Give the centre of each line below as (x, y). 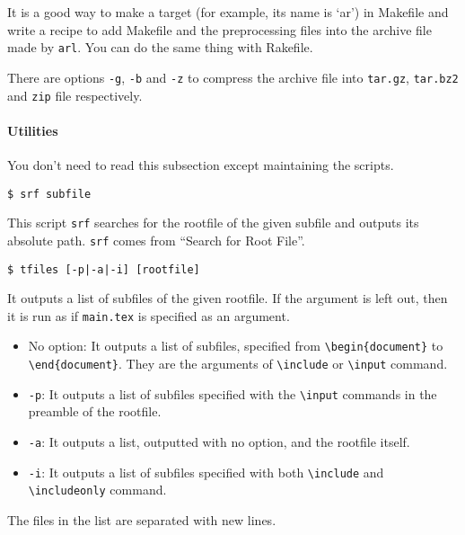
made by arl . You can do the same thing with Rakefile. (160, 47)
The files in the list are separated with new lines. (142, 519)
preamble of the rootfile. (95, 411)
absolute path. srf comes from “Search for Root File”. (156, 240)
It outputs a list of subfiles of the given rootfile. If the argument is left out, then (228, 298)
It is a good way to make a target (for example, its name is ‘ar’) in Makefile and (228, 12)
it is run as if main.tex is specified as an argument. (149, 315)
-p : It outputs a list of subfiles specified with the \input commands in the (232, 393)
